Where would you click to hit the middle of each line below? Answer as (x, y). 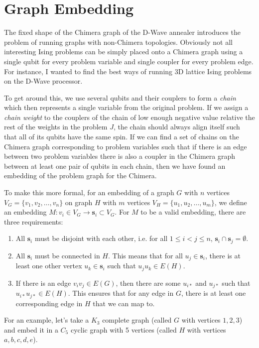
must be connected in (67, 255)
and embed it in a (31, 329)
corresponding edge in (49, 303)
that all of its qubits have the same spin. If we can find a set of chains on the (122, 137)
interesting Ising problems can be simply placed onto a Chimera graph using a (124, 52)
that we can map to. (124, 303)
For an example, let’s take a (47, 320)
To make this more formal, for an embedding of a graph (89, 192)
